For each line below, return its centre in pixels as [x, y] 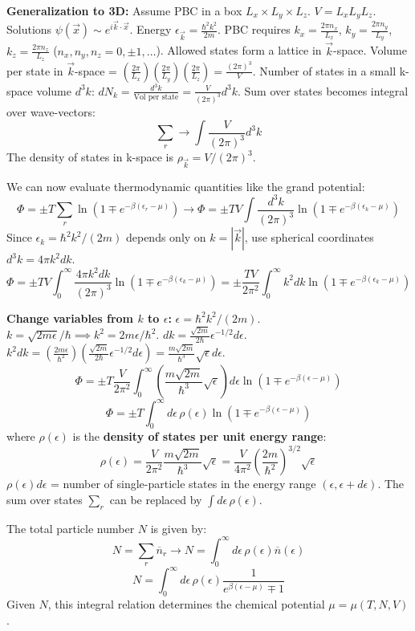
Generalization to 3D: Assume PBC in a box [124, 10]
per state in [35, 70]
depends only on [166, 237]
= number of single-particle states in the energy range [183, 484]
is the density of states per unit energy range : [199, 436]
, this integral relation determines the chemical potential [186, 603]
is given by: [179, 528]
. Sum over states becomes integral [323, 90]
